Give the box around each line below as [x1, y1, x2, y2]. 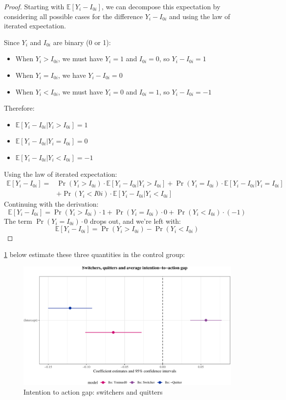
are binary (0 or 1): [53, 37, 111, 47]
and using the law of [169, 11, 230, 21]
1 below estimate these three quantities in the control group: [4, 249, 185, 259]
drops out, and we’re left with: [89, 215, 181, 226]
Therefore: [4, 103, 35, 113]
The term [4, 215, 32, 226]
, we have [58, 70, 86, 80]
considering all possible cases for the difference [4, 11, 143, 21]
